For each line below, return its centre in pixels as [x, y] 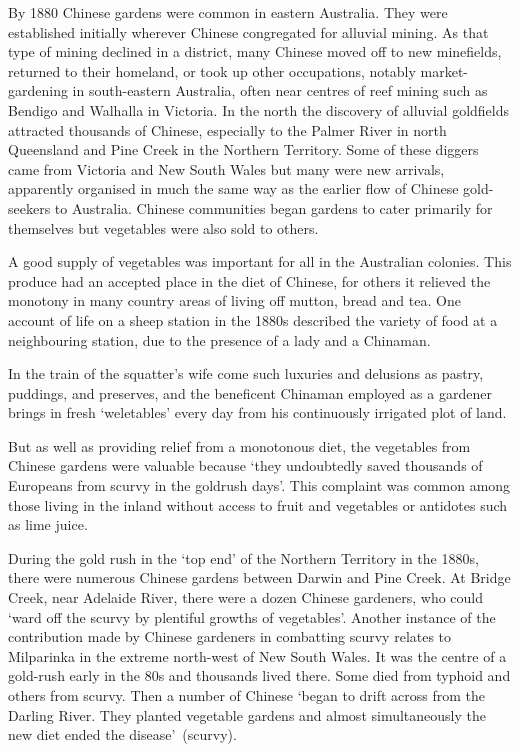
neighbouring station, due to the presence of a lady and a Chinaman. [219, 339]
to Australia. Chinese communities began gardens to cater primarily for [273, 207]
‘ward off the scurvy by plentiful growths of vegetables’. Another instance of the [252, 616]
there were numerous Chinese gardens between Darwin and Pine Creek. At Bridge [259, 577]
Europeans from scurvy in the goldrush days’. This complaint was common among [259, 485]
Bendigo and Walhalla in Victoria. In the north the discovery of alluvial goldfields [259, 109]
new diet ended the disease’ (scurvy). [122, 734]
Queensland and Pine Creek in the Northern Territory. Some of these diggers [243, 149]
